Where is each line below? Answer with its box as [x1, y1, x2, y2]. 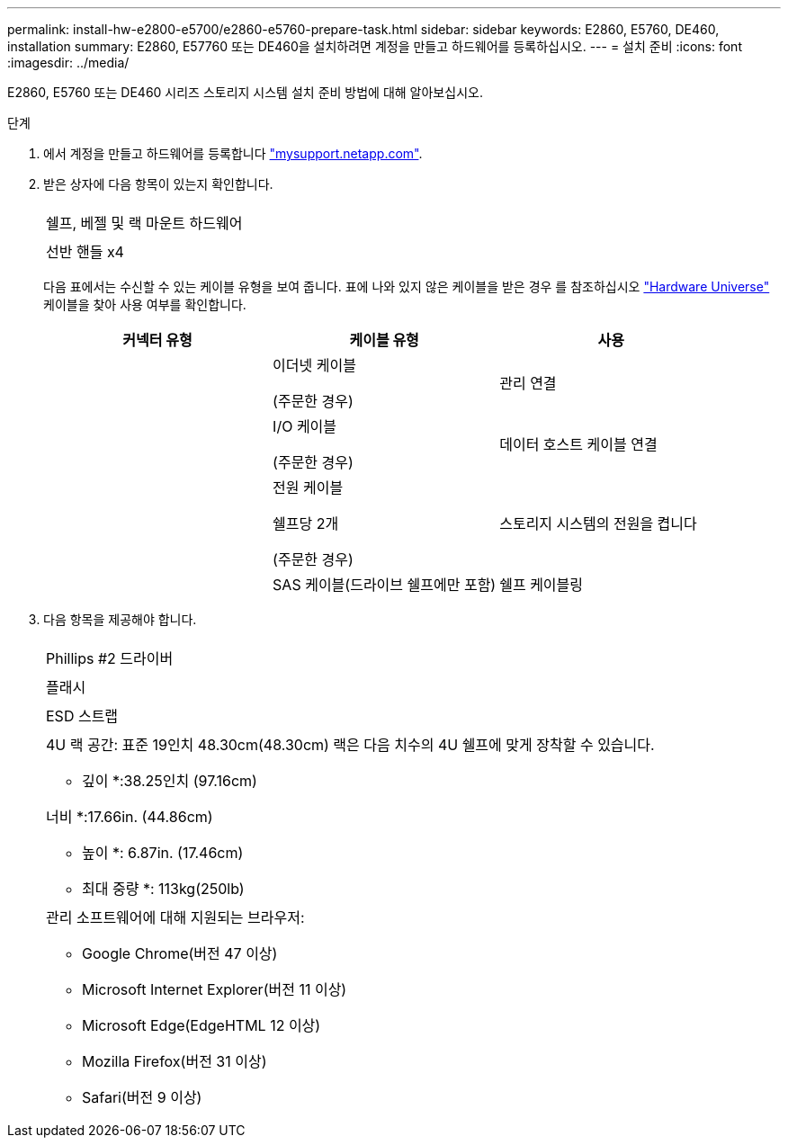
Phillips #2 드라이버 [46, 649, 174, 667]
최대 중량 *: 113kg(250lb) [82, 880, 245, 898]
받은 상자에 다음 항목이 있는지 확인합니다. [43, 176, 273, 192]
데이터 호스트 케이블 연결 [499, 435, 658, 453]
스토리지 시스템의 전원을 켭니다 [499, 514, 697, 532]
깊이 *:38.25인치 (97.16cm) [82, 772, 257, 790]
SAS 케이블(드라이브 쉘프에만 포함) [273, 576, 497, 594]
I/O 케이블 [273, 417, 337, 435]
